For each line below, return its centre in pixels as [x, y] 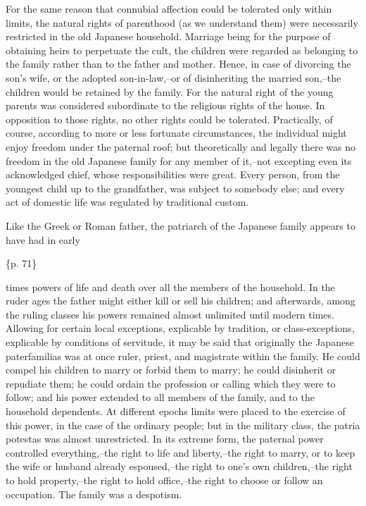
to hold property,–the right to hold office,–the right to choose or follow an [164, 480]
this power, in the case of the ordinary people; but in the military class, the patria [183, 425]
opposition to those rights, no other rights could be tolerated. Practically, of [169, 119]
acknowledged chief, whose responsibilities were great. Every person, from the [173, 174]
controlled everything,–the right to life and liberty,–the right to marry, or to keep [181, 452]
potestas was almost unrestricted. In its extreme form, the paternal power [165, 439]
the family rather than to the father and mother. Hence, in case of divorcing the [178, 64]
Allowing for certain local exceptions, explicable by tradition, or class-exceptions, [180, 328]
